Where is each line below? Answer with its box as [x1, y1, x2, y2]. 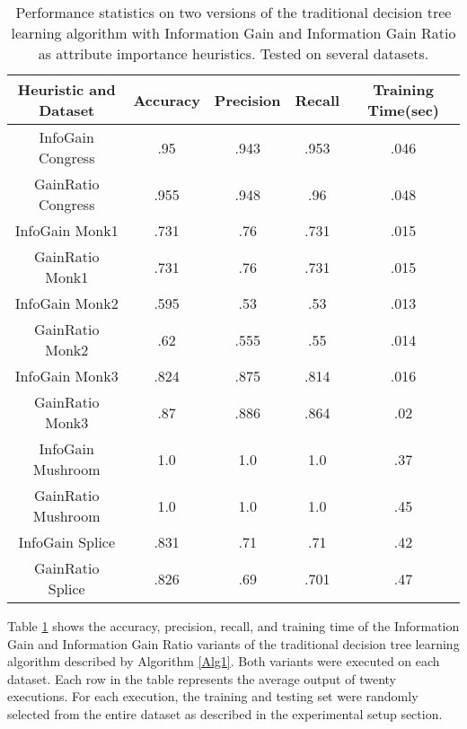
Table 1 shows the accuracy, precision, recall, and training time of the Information [7, 617, 460, 635]
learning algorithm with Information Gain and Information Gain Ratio [11, 22, 456, 43]
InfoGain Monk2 [14, 293, 119, 313]
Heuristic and [17, 79, 116, 100]
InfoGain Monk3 [14, 365, 119, 386]
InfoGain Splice [18, 531, 116, 552]
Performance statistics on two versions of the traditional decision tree [15, 2, 452, 22]
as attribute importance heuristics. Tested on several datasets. [38, 43, 429, 64]
